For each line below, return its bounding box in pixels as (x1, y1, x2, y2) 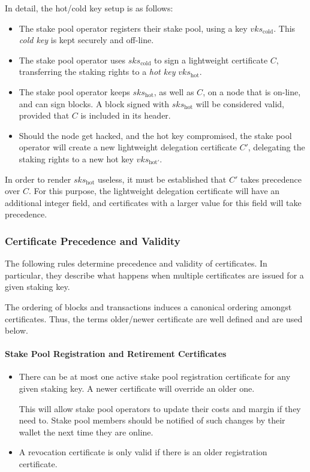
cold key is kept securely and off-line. (19, 34, 154, 46)
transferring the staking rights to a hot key (19, 65, 176, 78)
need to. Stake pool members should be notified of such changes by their (19, 414, 285, 426)
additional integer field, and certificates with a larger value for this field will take (5, 196, 302, 208)
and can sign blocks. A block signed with (19, 97, 170, 110)
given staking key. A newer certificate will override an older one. (19, 382, 255, 395)
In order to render (5, 173, 71, 185)
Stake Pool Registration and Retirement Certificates (5, 347, 227, 360)
